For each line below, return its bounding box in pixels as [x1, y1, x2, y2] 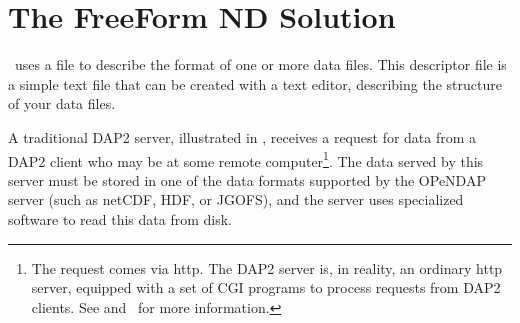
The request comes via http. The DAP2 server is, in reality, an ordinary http [31, 257, 503, 278]
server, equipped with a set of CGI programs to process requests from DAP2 [31, 277, 501, 298]
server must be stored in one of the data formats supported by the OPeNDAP [8, 169, 486, 190]
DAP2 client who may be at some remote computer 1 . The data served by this [8, 147, 484, 171]
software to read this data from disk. [8, 208, 232, 229]
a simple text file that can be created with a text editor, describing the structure [8, 73, 502, 94]
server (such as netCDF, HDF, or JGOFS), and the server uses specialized [8, 189, 464, 210]
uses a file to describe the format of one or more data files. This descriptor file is [14, 54, 507, 75]
